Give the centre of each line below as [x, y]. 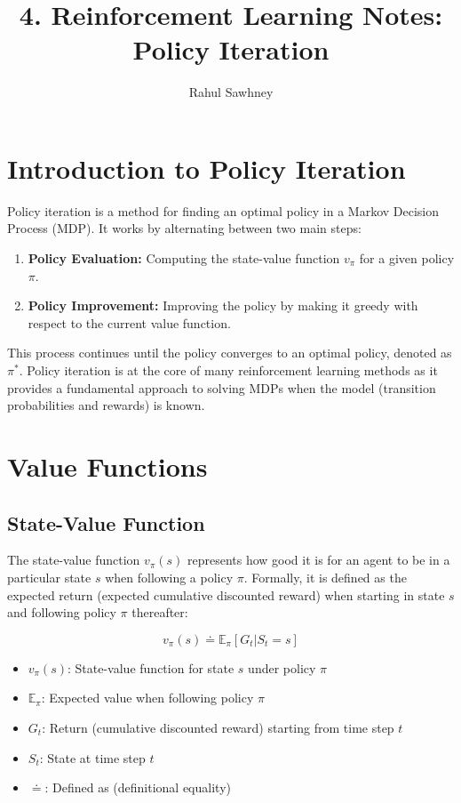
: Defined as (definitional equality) [138, 787]
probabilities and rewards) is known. [106, 405]
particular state [49, 577]
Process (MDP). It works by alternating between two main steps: [184, 228]
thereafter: [160, 612]
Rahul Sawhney [231, 92]
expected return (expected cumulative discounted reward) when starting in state [226, 594]
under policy [282, 667]
